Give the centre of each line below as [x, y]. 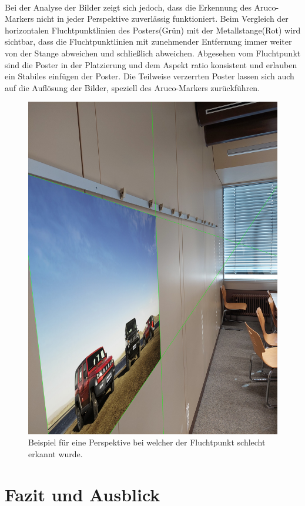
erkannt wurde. [56, 453]
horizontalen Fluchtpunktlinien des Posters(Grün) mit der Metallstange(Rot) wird [153, 30]
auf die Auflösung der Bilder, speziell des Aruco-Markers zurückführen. [133, 87]
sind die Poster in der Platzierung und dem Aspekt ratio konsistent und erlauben [151, 64]
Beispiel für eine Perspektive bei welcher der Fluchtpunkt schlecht [147, 442]
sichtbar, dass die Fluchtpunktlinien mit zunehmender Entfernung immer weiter [148, 41]
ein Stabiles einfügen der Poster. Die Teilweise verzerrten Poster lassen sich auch [150, 76]
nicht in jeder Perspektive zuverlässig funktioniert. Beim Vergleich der [162, 19]
